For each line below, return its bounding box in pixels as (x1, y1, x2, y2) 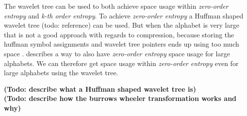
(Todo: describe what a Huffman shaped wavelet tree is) (4, 83, 196, 94)
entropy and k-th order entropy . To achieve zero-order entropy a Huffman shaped (4, 10, 244, 20)
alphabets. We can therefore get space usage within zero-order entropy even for (4, 58, 239, 68)
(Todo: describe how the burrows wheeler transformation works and (4, 93, 237, 103)
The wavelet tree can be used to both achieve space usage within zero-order (4, 1, 229, 11)
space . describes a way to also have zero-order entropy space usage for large (4, 48, 231, 58)
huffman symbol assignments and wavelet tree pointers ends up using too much (4, 39, 239, 49)
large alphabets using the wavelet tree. (4, 67, 118, 78)
